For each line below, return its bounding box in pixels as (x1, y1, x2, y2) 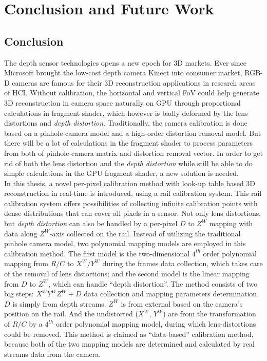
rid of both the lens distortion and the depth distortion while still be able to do (4, 157, 253, 168)
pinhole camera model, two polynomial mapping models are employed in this (4, 238, 246, 249)
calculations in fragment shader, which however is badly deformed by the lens (4, 107, 248, 118)
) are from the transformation (163, 308, 256, 319)
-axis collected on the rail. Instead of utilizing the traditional (49, 228, 241, 238)
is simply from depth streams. (12, 298, 106, 309)
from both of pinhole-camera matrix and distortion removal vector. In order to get (4, 147, 263, 158)
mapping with (209, 218, 253, 229)
